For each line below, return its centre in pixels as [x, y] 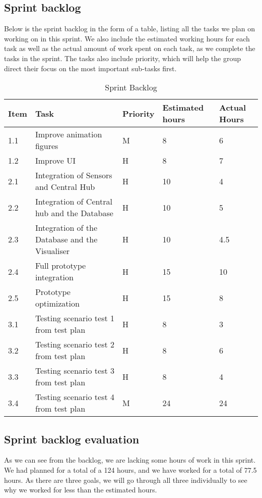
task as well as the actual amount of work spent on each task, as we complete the [130, 48]
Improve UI [55, 161]
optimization [57, 304]
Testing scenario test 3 [75, 371]
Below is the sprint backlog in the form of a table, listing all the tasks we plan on [130, 29]
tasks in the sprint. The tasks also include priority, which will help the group [123, 58]
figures [47, 146]
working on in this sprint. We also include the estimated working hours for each [127, 38]
